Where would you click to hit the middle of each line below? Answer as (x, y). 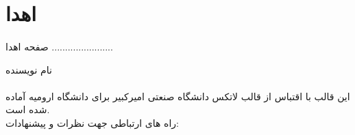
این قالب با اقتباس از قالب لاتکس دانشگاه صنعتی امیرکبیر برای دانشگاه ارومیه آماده (178, 96)
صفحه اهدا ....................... (59, 46)
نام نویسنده (29, 69)
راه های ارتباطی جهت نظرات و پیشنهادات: (92, 122)
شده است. (28, 109)
